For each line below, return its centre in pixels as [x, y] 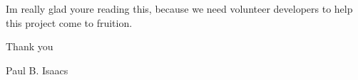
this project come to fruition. [69, 22]
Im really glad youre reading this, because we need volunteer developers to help [179, 8]
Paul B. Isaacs [37, 70]
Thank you [30, 46]
